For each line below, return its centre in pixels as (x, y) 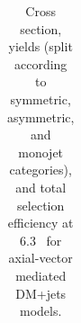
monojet (41, 152)
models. (41, 311)
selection (41, 205)
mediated (41, 275)
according (40, 63)
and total (41, 187)
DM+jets (41, 293)
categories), (40, 170)
